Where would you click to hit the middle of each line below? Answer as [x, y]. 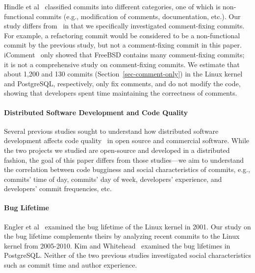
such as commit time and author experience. [71, 265]
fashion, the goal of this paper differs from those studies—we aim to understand [124, 160]
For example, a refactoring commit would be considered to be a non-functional [122, 35]
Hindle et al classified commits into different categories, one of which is [112, 6]
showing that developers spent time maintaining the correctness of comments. [121, 93]
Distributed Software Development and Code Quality [96, 112]
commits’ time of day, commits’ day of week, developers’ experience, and [113, 179]
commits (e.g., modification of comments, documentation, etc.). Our [138, 16]
